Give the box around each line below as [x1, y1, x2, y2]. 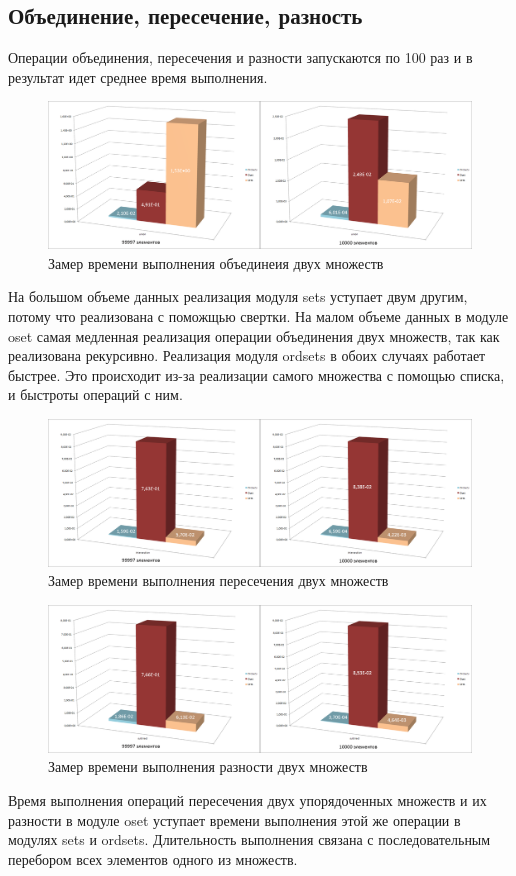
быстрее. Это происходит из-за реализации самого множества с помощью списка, [8, 364, 505, 385]
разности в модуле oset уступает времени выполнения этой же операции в [8, 809, 461, 830]
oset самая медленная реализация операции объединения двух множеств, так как [8, 325, 500, 346]
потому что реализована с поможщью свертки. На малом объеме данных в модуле [8, 305, 509, 326]
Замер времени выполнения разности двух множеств [48, 756, 368, 777]
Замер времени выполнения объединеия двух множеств [48, 252, 384, 273]
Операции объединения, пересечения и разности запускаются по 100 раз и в [8, 47, 473, 68]
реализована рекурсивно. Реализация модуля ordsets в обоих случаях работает [8, 345, 486, 366]
